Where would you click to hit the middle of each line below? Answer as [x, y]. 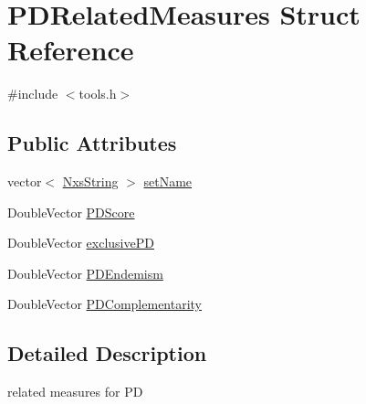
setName [168, 181]
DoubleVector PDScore [71, 212]
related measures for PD [75, 392]
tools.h [98, 94]
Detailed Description [107, 353]
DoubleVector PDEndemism [85, 273]
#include [33, 94]
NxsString [90, 181]
